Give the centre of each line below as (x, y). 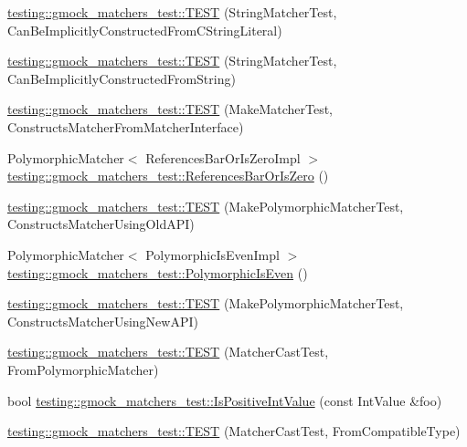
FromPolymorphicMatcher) (83, 369)
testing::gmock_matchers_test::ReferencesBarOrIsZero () (168, 176)
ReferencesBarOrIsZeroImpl (223, 157)
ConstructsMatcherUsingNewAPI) (103, 321)
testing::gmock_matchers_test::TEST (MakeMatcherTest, (170, 109)
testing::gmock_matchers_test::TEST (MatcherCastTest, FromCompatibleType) (234, 431)
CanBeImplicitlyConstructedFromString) (122, 78)
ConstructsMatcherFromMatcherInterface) (126, 126)
